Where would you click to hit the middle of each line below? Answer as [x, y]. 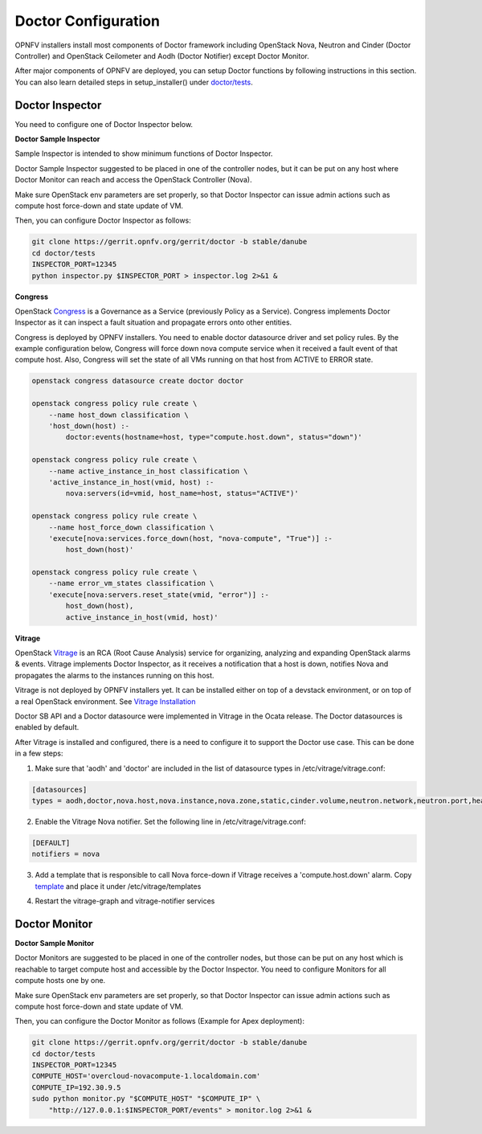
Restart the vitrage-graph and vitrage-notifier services [125, 901]
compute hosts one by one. [60, 980]
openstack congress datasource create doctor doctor [138, 381]
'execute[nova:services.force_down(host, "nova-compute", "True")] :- [191, 538]
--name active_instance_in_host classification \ [148, 471]
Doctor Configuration [88, 21]
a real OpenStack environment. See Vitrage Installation [105, 701]
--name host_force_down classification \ [131, 527]
